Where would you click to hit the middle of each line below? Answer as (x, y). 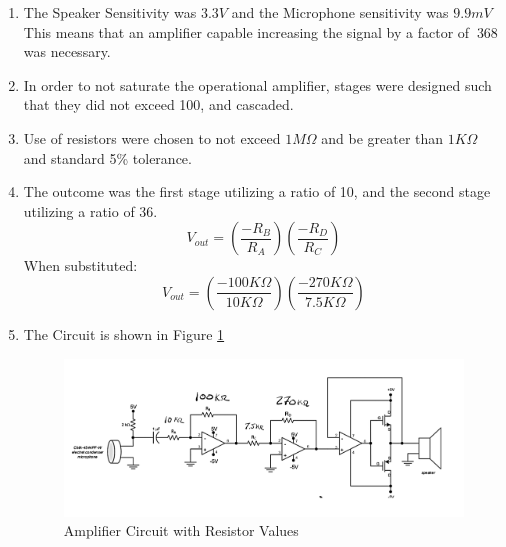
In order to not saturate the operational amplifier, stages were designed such (257, 84)
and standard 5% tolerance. (107, 157)
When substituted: (80, 265)
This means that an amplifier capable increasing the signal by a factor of (246, 31)
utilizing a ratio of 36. (90, 210)
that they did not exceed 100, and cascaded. (158, 104)
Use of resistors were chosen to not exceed (152, 137)
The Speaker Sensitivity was (110, 12)
